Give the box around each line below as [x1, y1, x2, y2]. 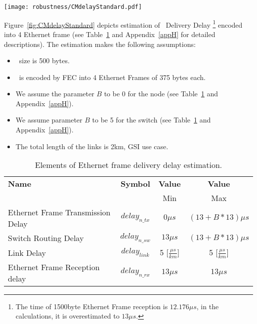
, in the [196, 301, 219, 311]
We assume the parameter [15, 88, 94, 99]
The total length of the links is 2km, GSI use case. [15, 141, 169, 151]
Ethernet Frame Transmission [8, 206, 111, 218]
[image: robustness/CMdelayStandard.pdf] [4, 3, 142, 10]
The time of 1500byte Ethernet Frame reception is [15, 301, 168, 311]
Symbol [121, 178, 150, 190]
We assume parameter [15, 115, 83, 125]
